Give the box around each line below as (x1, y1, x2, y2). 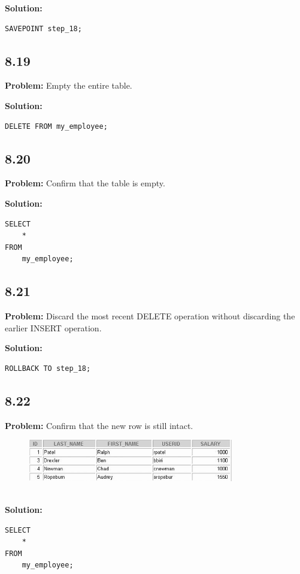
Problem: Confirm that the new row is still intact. (5, 419, 193, 431)
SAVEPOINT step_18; (5, 24, 82, 33)
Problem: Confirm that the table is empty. (5, 177, 165, 189)
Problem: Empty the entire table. (5, 79, 132, 92)
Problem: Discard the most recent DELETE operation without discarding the (5, 310, 295, 322)
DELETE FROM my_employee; (5, 122, 108, 131)
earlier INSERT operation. (5, 321, 102, 334)
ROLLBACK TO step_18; (5, 364, 91, 373)
